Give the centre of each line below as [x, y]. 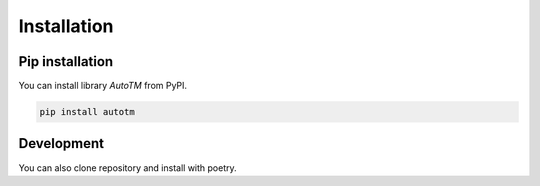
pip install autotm [87, 112]
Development [61, 143]
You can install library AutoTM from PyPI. [103, 86]
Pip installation [66, 61]
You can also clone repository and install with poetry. [127, 167]
